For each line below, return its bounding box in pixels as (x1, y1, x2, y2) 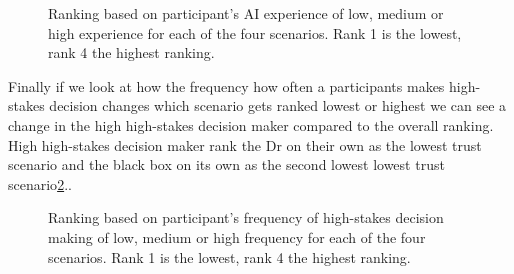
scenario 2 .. (8, 173, 72, 194)
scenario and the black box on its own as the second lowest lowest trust (8, 154, 445, 175)
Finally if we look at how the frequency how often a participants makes (8, 75, 445, 96)
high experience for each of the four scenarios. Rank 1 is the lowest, (48, 22, 462, 43)
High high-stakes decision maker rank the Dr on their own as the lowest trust (8, 134, 482, 155)
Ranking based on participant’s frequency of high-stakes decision (48, 207, 444, 228)
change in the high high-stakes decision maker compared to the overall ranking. (8, 114, 494, 135)
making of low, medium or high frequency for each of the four (48, 226, 426, 247)
